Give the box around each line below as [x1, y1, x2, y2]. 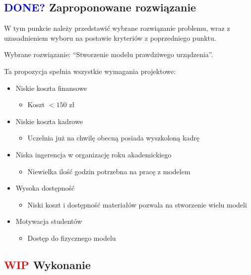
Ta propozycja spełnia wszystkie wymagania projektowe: [4, 66, 176, 76]
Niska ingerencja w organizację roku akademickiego [15, 149, 172, 159]
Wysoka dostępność [15, 183, 75, 193]
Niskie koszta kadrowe [15, 116, 83, 126]
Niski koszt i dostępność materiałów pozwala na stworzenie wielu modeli [27, 199, 247, 209]
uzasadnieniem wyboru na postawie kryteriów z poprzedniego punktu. [4, 32, 216, 43]
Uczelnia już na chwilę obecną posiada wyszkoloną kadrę [27, 133, 199, 143]
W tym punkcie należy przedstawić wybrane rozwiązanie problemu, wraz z [4, 23, 230, 33]
